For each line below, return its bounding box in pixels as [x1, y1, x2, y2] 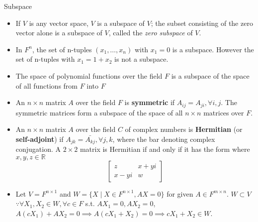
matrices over [203, 107, 244, 117]
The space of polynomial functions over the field [15, 70, 163, 81]
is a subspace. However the [172, 44, 254, 54]
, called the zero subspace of [108, 27, 193, 38]
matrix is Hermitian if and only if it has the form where [80, 144, 250, 154]
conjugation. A [15, 144, 61, 154]
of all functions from [15, 80, 78, 91]
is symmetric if [124, 97, 175, 108]
